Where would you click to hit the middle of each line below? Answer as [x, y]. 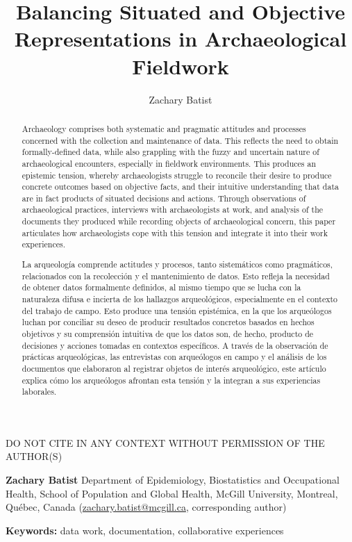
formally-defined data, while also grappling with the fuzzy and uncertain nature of [170, 152]
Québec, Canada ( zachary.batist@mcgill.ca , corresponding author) [146, 507]
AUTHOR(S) [34, 456]
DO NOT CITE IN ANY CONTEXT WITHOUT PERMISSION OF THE [165, 442]
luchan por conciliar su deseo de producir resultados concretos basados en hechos [168, 322]
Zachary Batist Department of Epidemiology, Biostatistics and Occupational [173, 480]
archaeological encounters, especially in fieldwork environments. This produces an [169, 163]
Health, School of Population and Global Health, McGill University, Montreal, [172, 493]
